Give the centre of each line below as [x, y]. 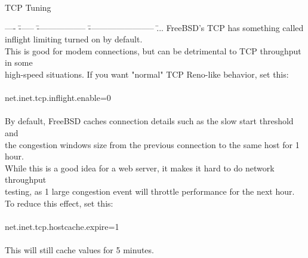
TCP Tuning [28, 7]
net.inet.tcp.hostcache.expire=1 [62, 226]
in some [19, 62]
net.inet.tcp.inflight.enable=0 [58, 98]
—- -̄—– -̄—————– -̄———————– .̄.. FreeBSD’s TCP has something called [154, 27]
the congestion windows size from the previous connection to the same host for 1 [152, 144]
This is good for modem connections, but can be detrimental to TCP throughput [153, 50]
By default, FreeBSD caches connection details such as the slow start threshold [149, 121]
